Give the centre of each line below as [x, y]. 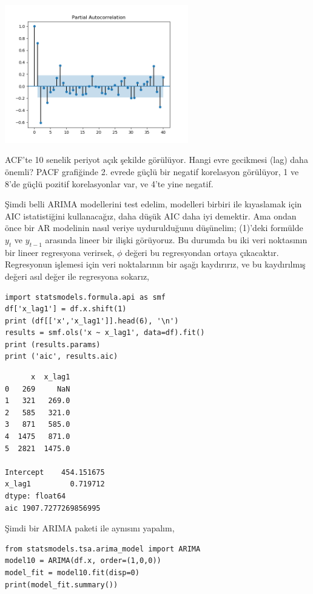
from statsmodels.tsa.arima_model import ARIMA [103, 549]
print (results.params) [53, 344]
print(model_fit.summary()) [62, 585]
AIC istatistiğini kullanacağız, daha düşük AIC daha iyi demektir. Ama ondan [151, 216]
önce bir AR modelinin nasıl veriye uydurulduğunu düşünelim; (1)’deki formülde [154, 228]
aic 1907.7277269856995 [53, 508]
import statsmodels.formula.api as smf [85, 297]
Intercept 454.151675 [55, 472]
